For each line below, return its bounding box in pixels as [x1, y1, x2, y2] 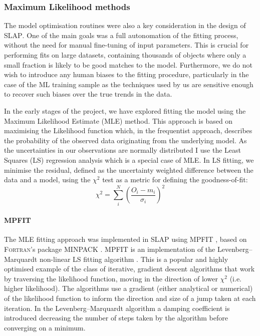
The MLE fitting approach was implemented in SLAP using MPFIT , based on [4, 234, 247, 244]
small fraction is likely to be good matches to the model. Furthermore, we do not [4, 59, 253, 70]
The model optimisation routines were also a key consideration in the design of [4, 20, 246, 31]
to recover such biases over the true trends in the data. [4, 89, 172, 99]
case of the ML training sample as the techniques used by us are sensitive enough [4, 79, 253, 89]
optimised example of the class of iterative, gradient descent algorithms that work [4, 263, 255, 274]
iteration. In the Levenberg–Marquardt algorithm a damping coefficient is [4, 302, 230, 313]
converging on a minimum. [4, 322, 86, 332]
